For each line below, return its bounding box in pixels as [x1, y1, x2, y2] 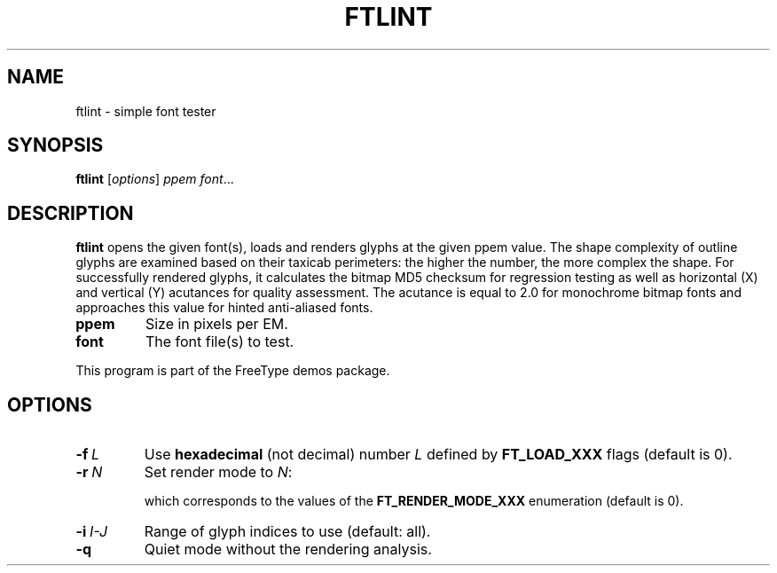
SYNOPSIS [7, 134, 104, 157]
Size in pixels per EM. [145, 315, 288, 334]
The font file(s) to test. [145, 333, 294, 351]
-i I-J [75, 522, 108, 541]
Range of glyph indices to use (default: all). [144, 522, 431, 541]
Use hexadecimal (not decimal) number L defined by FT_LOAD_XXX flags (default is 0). [144, 445, 733, 464]
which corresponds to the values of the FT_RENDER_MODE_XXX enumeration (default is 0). [144, 493, 684, 509]
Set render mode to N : [144, 463, 293, 482]
